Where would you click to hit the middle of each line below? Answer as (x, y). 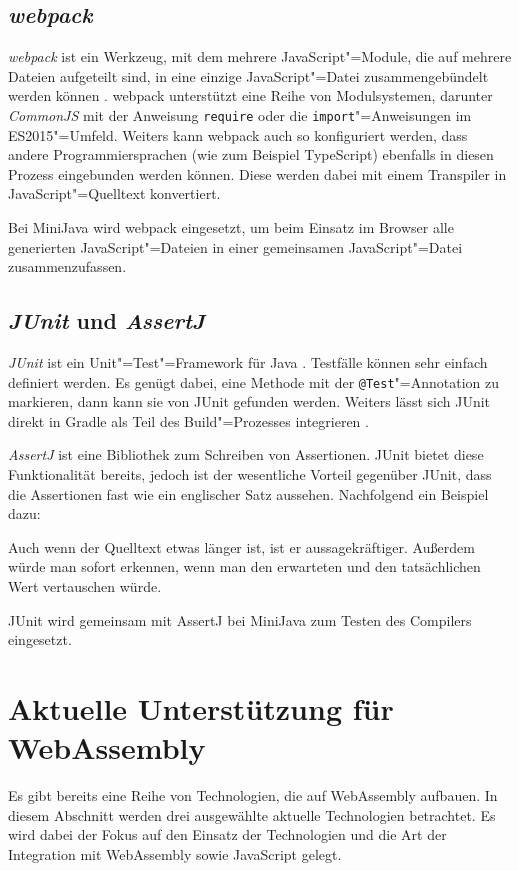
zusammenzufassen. (67, 266)
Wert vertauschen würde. (85, 586)
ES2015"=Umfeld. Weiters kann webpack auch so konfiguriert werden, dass (238, 134)
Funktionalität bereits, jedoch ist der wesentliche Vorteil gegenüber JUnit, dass (250, 474)
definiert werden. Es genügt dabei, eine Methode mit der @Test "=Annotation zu (254, 381)
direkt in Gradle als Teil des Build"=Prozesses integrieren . (188, 420)
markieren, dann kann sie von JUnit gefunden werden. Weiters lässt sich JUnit (249, 401)
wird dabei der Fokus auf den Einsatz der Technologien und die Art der (227, 834)
